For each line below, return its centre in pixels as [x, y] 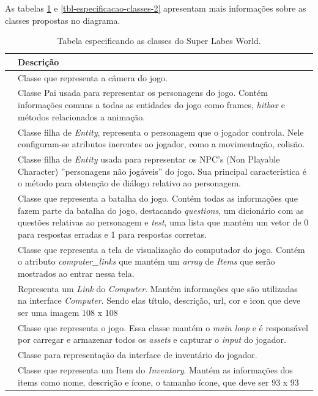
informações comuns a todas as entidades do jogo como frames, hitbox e [151, 105]
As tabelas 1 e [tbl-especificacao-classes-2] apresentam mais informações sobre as [156, 8]
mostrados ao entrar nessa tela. [76, 273]
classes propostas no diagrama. [63, 20]
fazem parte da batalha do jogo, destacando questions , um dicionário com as [161, 210]
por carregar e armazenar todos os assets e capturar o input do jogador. [152, 339]
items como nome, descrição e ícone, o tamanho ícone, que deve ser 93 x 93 [158, 382]
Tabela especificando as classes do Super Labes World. [159, 41]
